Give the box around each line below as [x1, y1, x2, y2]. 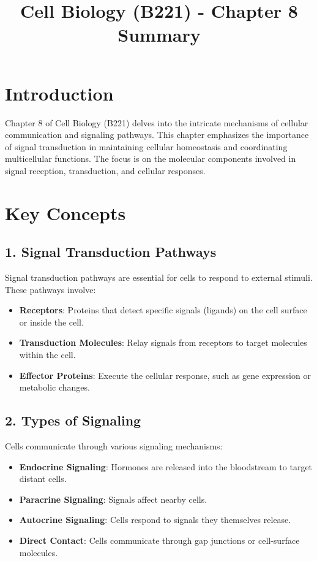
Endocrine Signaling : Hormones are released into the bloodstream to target [19, 460, 313, 473]
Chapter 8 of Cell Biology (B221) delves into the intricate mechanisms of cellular [5, 116, 308, 129]
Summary [117, 22, 201, 47]
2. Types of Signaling [5, 411, 141, 430]
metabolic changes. [19, 381, 90, 394]
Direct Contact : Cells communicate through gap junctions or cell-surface [19, 533, 300, 546]
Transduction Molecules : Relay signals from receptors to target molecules [19, 336, 307, 349]
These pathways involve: [5, 283, 96, 296]
